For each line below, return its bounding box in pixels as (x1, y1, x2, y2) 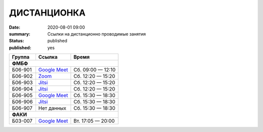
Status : (9, 38, 24, 44)
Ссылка (38, 54, 58, 60)
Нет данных (38, 105, 67, 112)
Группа (12, 54, 30, 60)
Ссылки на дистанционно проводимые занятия (47, 31, 146, 37)
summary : (9, 31, 31, 37)
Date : (9, 24, 20, 30)
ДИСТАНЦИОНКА (9, 7, 86, 18)
